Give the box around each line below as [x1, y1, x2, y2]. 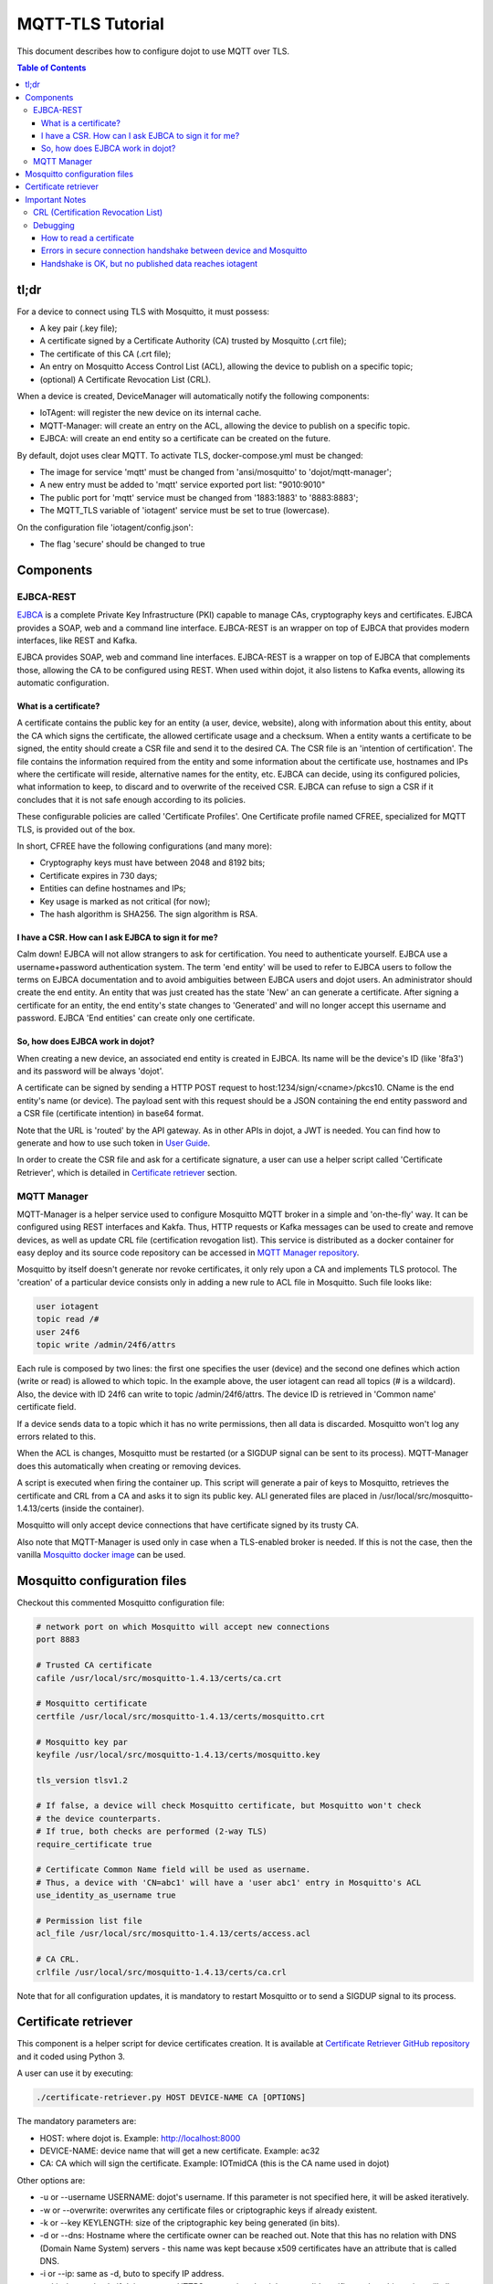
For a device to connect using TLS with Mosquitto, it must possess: [16, 306, 269, 317]
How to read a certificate [41, 233, 135, 244]
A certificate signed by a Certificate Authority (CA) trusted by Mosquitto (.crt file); [39, 335, 347, 346]
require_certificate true [36, 1839, 152, 1849]
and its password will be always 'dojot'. [16, 1065, 164, 1077]
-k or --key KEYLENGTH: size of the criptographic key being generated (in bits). [39, 2216, 341, 2228]
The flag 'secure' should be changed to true [39, 538, 205, 549]
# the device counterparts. [36, 1813, 162, 1824]
